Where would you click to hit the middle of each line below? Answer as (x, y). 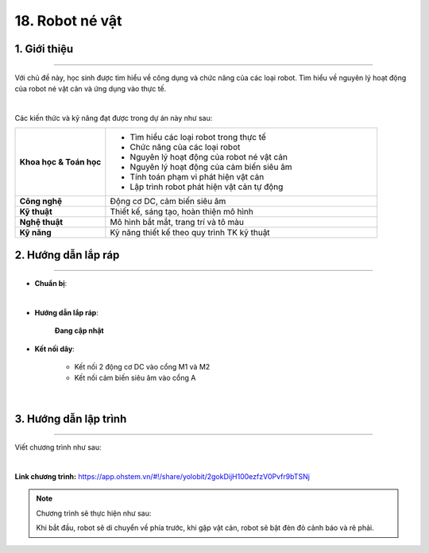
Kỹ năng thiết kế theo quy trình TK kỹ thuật (190, 233)
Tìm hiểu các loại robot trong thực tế (198, 137)
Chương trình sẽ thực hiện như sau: (94, 513)
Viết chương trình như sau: (58, 447)
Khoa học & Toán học (60, 162)
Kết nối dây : (54, 349)
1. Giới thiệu (44, 49)
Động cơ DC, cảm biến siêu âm (168, 201)
